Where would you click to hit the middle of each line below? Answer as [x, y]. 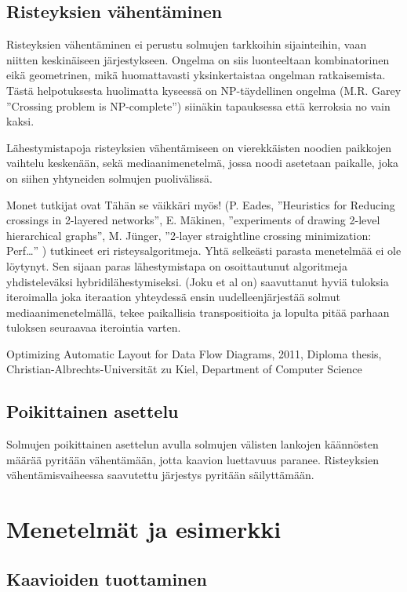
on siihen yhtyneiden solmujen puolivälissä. [109, 178]
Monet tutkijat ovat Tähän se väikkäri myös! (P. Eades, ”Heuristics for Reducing [201, 204]
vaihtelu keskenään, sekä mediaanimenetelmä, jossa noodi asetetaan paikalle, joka [203, 163]
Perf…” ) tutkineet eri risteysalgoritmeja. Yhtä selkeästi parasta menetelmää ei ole [204, 251]
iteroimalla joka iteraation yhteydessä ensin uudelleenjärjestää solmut [173, 297]
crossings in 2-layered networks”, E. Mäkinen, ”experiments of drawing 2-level [193, 220]
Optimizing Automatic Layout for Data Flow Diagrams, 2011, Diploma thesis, [194, 353]
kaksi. [20, 121]
